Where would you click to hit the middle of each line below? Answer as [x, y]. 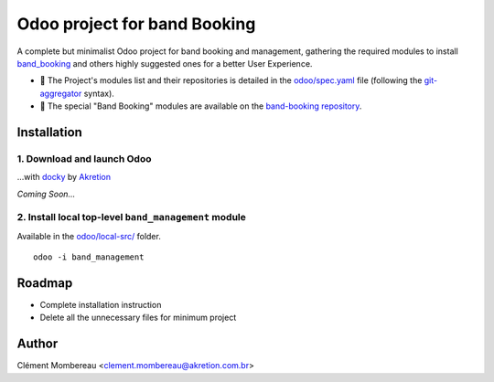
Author [38, 344]
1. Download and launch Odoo [84, 158]
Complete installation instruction [101, 305]
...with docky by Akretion [64, 177]
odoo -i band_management [89, 257]
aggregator [61, 93]
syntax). [99, 93]
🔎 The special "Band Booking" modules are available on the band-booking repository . [201, 106]
